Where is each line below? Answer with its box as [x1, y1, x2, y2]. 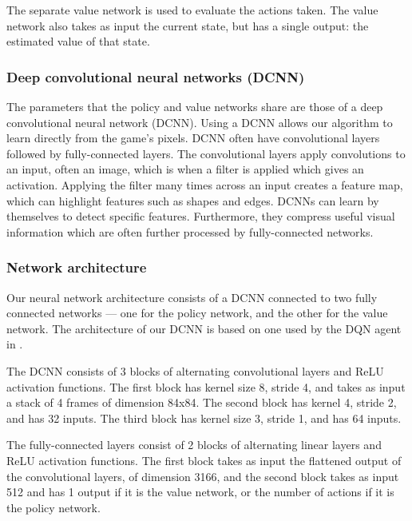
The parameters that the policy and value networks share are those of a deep [6, 98, 383, 114]
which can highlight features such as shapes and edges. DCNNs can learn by [6, 192, 379, 209]
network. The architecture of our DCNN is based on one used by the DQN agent [6, 320, 402, 336]
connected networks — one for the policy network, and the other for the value [6, 304, 388, 321]
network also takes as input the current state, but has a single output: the [6, 17, 369, 34]
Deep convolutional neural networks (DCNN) [6, 66, 305, 86]
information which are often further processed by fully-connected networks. [6, 223, 374, 240]
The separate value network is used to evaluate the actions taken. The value [6, 2, 378, 18]
